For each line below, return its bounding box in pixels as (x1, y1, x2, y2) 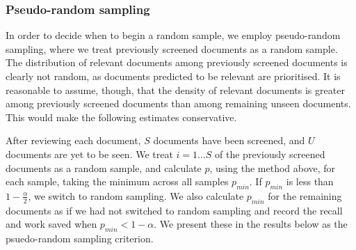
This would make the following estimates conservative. (6, 109, 237, 124)
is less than (286, 174, 334, 189)
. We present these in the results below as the (154, 217, 348, 231)
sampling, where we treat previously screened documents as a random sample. (6, 41, 338, 56)
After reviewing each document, (6, 133, 141, 148)
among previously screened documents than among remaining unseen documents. (6, 96, 351, 111)
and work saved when (6, 217, 97, 231)
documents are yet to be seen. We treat (6, 146, 173, 161)
